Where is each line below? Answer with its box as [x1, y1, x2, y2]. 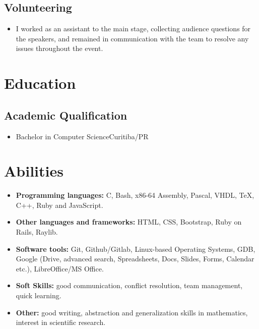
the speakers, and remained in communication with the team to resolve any [16, 33, 249, 43]
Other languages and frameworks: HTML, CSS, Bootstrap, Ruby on [16, 216, 242, 227]
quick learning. [16, 290, 61, 301]
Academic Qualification [4, 107, 127, 123]
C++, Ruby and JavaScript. [16, 199, 103, 210]
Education [4, 73, 76, 93]
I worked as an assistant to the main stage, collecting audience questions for [16, 23, 251, 34]
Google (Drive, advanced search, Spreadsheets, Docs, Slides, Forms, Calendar [16, 253, 254, 264]
